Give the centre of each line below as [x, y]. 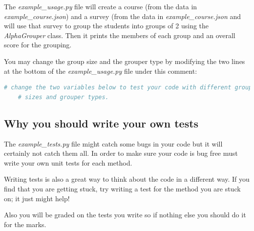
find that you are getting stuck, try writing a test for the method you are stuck [122, 188]
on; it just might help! [37, 198]
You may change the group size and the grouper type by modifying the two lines [125, 61]
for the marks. [25, 224]
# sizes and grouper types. [63, 97]
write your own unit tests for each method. [68, 162]
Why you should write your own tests [101, 123]
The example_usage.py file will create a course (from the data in [101, 6]
